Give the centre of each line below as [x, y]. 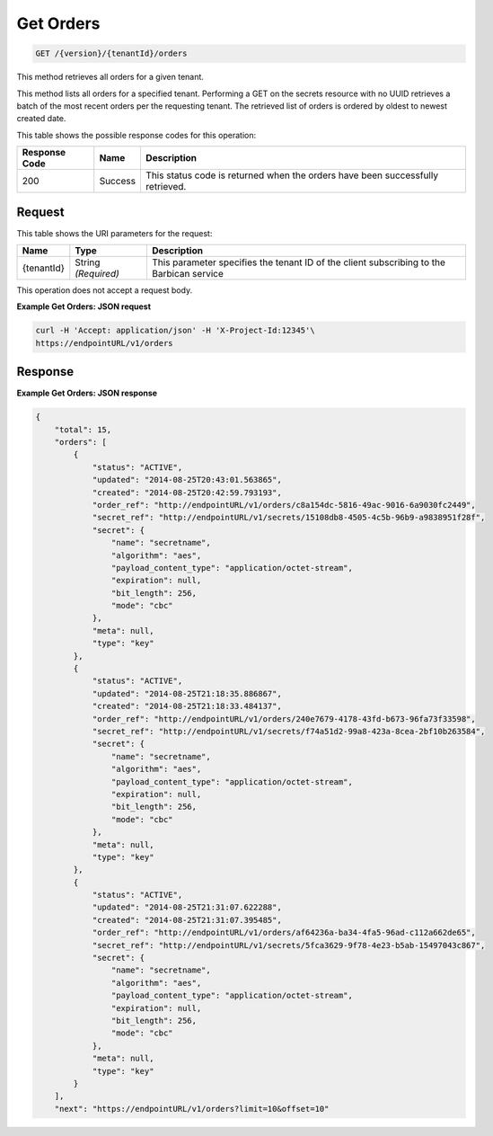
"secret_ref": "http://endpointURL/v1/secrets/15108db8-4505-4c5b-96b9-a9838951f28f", [289, 518]
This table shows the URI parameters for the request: [114, 233]
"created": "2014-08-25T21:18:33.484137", [187, 706]
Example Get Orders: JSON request [84, 306]
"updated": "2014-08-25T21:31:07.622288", [187, 907]
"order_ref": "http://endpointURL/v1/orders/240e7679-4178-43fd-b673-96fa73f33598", [284, 719]
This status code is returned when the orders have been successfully [292, 175]
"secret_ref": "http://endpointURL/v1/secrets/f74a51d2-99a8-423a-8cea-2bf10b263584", [289, 731]
